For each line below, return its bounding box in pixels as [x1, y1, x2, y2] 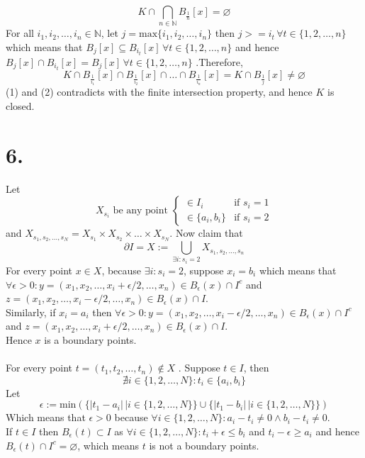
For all [6, 26, 34, 40]
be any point [113, 206, 168, 216]
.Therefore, [196, 55, 243, 69]
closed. [6, 98, 35, 113]
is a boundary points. [44, 333, 137, 347]
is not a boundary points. [149, 437, 259, 452]
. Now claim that [169, 225, 243, 240]
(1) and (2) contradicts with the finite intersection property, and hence [6, 84, 313, 99]
